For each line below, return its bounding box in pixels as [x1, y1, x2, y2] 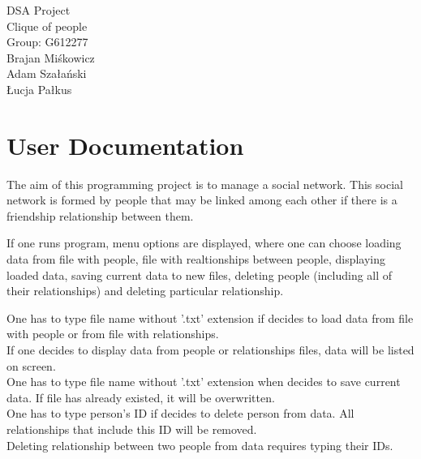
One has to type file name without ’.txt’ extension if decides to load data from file [6, 309, 414, 326]
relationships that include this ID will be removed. [6, 421, 257, 437]
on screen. [6, 357, 56, 374]
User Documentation [6, 128, 244, 161]
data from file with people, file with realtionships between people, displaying [6, 251, 386, 268]
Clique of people [6, 17, 88, 34]
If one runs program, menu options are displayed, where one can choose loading [6, 234, 402, 251]
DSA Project [6, 2, 71, 18]
